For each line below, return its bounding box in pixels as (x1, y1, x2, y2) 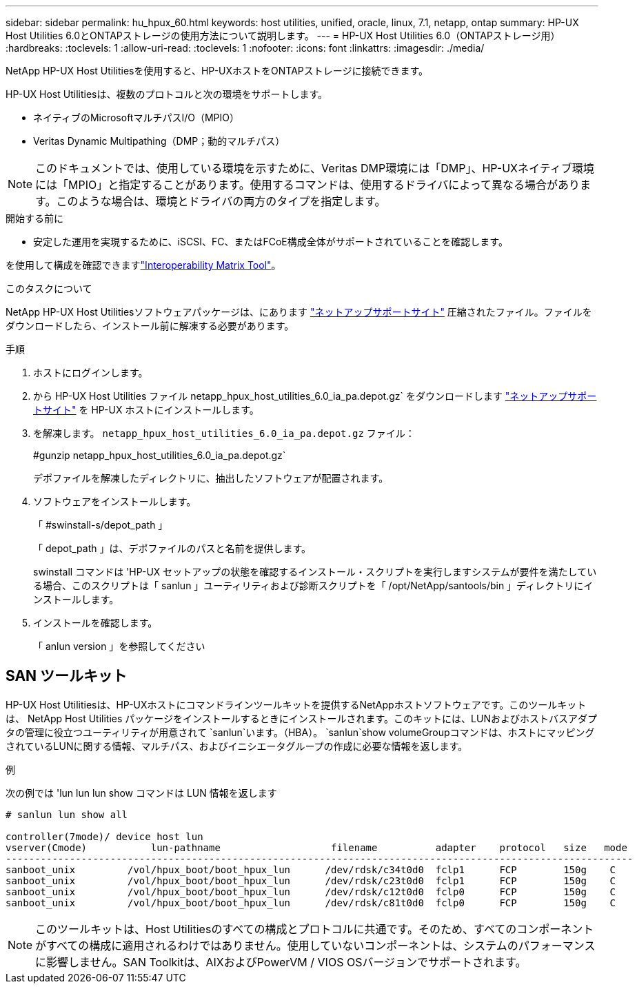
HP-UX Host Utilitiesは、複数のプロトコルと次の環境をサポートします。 (6, 88, 328, 100)
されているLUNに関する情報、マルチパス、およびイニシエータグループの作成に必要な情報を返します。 (6, 740, 468, 752)
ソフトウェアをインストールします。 (33, 496, 196, 507)
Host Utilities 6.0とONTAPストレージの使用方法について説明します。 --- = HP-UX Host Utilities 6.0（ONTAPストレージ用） (6, 30, 560, 41)
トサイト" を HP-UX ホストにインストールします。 (33, 404, 259, 416)
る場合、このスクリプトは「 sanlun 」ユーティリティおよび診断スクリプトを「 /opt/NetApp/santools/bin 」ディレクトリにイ (33, 580, 594, 591)
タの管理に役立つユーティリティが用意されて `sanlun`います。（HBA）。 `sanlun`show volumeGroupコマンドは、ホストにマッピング (6, 726, 595, 738)
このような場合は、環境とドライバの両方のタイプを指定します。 (56, 194, 386, 208)
